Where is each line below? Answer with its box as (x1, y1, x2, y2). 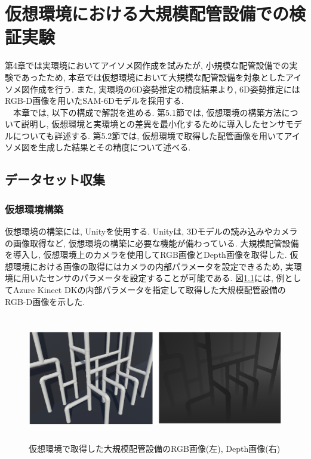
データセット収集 (5, 170, 105, 189)
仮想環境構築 (5, 201, 64, 216)
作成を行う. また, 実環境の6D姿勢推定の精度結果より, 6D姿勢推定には (29, 82, 300, 95)
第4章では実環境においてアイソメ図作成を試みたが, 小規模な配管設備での (5, 59, 290, 72)
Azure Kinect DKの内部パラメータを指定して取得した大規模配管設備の (13, 284, 286, 296)
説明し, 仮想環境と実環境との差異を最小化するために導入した (21, 118, 260, 130)
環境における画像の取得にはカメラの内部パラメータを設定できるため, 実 (13, 260, 294, 272)
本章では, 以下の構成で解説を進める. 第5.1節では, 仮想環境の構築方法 (13, 106, 282, 118)
